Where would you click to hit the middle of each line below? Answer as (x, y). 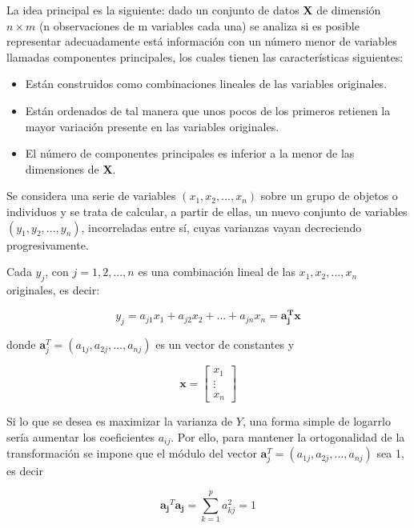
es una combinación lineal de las (217, 272)
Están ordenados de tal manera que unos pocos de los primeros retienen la (208, 110)
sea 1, (390, 453)
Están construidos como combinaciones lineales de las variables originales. (206, 84)
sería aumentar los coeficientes (80, 436)
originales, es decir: (53, 289)
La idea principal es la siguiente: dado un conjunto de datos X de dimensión (194, 10)
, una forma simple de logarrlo (317, 421)
